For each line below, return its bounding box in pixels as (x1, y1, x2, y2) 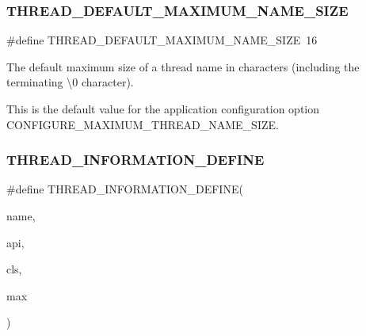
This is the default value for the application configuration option (6, 101, 320, 116)
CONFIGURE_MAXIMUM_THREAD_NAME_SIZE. (6, 116, 279, 132)
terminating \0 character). (6, 74, 134, 90)
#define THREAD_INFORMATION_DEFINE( (6, 181, 243, 197)
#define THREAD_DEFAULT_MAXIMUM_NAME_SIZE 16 (6, 32, 318, 48)
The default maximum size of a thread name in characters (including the (6, 58, 360, 74)
